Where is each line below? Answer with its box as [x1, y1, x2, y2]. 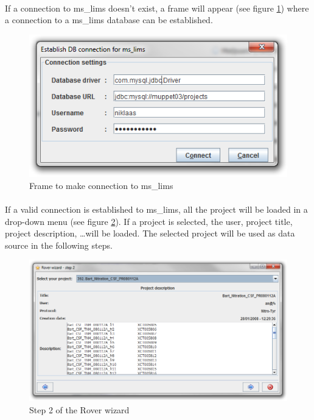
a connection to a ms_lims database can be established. [5, 13, 213, 26]
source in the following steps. [5, 238, 113, 251]
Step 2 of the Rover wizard [29, 403, 130, 416]
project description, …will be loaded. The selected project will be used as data [5, 227, 295, 240]
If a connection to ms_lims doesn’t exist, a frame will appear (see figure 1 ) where [5, 1, 309, 14]
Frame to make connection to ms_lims [29, 179, 173, 191]
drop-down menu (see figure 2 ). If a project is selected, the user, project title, [5, 215, 293, 227]
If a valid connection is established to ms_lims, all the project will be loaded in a [5, 203, 308, 216]
